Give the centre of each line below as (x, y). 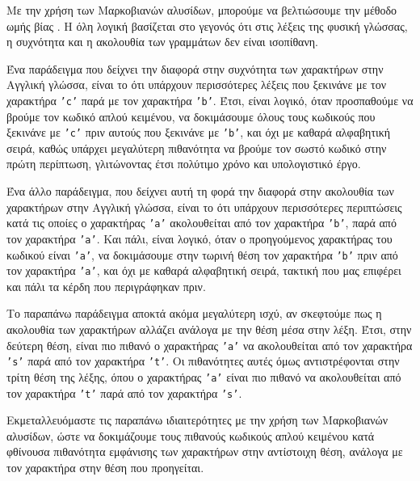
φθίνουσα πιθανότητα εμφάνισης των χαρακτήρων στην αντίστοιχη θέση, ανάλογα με (205, 451)
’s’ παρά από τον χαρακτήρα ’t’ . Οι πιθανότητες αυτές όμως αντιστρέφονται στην (203, 361)
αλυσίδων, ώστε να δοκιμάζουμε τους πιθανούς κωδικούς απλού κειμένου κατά (191, 435)
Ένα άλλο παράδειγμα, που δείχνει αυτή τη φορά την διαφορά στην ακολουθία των (200, 191)
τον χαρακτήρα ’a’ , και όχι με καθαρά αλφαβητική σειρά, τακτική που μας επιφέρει (204, 270)
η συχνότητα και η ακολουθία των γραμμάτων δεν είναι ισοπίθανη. (162, 42)
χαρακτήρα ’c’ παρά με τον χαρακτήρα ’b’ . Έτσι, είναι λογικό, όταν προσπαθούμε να (210, 100)
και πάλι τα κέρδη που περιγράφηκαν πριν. (106, 286)
